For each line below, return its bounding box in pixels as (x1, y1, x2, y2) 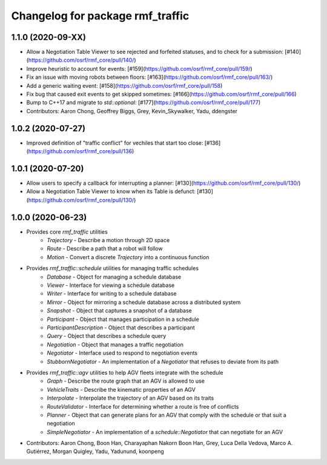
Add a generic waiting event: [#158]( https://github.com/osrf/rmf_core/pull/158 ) (26, 82, 223, 89)
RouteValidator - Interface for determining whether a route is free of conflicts (47, 403, 239, 410)
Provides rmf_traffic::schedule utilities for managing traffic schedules (26, 265, 199, 272)
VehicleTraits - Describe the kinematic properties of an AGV (47, 386, 196, 393)
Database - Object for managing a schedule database (47, 273, 182, 280)
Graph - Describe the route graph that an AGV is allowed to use (47, 377, 205, 384)
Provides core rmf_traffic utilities (26, 228, 108, 236)
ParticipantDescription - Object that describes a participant (47, 324, 195, 331)
